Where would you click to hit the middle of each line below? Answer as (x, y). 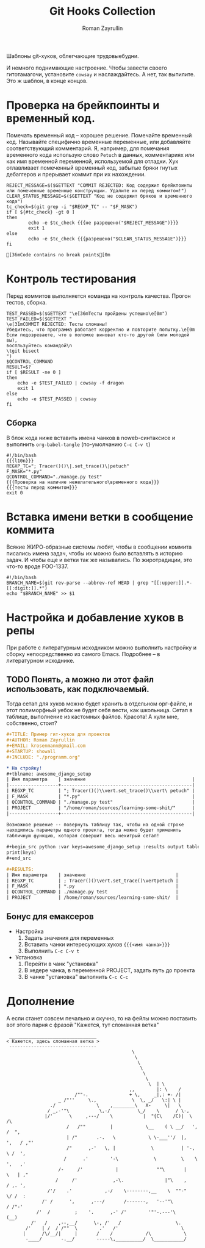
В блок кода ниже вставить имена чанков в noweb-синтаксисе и (91, 438)
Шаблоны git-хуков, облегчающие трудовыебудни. (73, 56)
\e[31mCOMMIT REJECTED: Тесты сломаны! (57, 324)
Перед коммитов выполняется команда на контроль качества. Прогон (99, 296)
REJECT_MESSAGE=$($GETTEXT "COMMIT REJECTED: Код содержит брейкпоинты (99, 185)
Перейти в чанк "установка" (61, 964)
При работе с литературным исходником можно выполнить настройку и (102, 647)
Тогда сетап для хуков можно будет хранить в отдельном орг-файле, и (99, 704)
